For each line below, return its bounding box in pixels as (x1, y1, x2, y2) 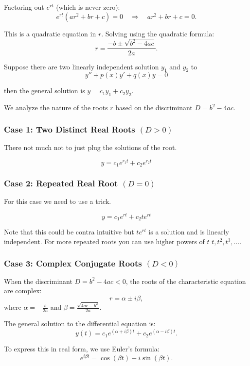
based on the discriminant (115, 102, 193, 113)
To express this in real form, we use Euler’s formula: (4, 344, 160, 354)
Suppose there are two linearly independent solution (4, 61, 159, 71)
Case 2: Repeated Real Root (4, 177, 118, 189)
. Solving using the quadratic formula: (101, 28, 214, 38)
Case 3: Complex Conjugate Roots (4, 257, 142, 269)
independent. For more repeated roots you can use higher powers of (4, 236, 205, 246)
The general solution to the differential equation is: (4, 318, 156, 329)
